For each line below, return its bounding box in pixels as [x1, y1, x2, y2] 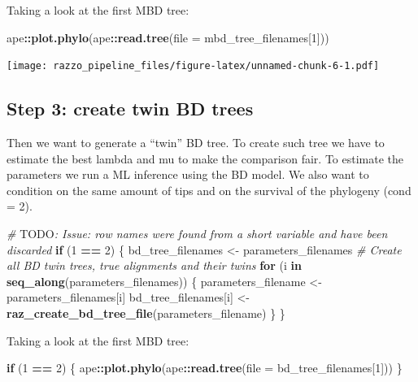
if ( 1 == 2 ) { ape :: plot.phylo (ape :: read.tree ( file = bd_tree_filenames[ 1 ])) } [7, 359, 403, 376]
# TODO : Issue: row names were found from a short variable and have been [7, 225, 388, 242]
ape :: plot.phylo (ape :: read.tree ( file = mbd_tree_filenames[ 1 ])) [7, 28, 329, 46]
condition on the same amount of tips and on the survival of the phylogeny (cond [7, 181, 411, 198]
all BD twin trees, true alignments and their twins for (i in [7, 257, 302, 274]
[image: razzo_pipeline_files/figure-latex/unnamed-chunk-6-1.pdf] [7, 60, 380, 72]
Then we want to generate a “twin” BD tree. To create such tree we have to [7, 134, 385, 151]
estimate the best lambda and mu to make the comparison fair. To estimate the [7, 150, 403, 167]
